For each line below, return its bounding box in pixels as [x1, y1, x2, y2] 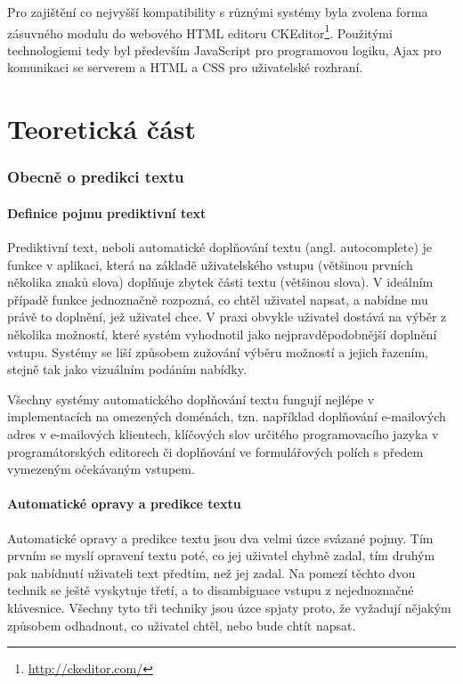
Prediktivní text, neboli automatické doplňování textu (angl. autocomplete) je [7, 238, 433, 256]
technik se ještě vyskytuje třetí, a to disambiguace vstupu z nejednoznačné [7, 581, 414, 599]
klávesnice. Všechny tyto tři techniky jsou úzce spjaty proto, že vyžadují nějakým [7, 598, 451, 616]
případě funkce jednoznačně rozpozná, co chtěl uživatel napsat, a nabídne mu [7, 289, 428, 308]
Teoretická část [7, 110, 197, 147]
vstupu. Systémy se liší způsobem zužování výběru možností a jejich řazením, [7, 342, 429, 361]
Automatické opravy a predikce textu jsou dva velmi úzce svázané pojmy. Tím [7, 528, 434, 547]
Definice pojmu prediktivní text [7, 203, 207, 222]
